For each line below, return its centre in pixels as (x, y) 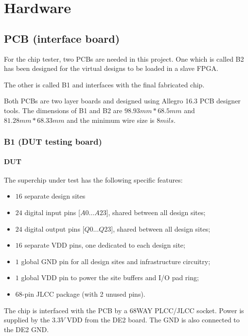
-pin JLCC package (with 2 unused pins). (84, 294)
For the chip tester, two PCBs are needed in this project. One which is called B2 (124, 59)
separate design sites (55, 196)
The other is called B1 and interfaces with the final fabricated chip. (104, 84)
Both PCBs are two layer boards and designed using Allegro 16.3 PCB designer (122, 101)
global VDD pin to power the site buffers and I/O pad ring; (110, 277)
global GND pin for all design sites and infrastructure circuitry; (116, 261)
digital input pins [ (52, 212)
